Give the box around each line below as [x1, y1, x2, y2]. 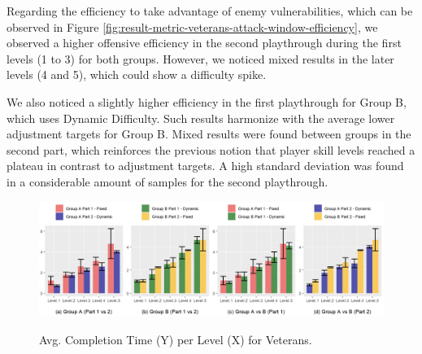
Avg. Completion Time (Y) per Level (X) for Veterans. [39, 330, 312, 347]
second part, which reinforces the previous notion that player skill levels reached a [7, 141, 415, 158]
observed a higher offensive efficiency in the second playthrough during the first [7, 34, 402, 51]
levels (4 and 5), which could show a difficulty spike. [7, 66, 267, 83]
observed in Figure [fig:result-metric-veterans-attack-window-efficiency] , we [7, 18, 378, 35]
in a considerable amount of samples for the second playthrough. [7, 173, 328, 190]
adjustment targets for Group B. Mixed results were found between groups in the [7, 125, 411, 142]
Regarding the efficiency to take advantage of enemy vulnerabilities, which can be [7, 2, 413, 19]
